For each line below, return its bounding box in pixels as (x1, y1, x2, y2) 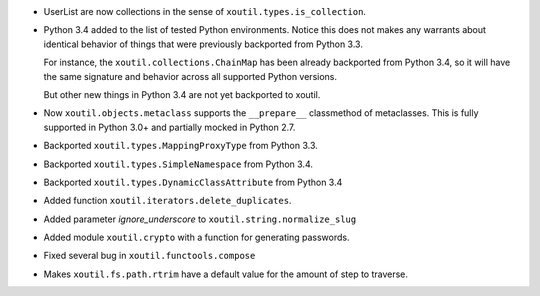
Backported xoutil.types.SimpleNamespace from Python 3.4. (43, 158, 314, 170)
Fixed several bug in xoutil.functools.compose (43, 250, 256, 262)
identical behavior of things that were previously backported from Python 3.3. (43, 38, 364, 50)
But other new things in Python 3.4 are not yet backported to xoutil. (43, 88, 321, 100)
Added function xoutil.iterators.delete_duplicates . (43, 195, 292, 207)
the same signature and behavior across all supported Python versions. (43, 70, 338, 82)
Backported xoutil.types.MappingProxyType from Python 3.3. (43, 140, 319, 152)
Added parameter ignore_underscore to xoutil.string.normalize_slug (43, 213, 357, 225)
